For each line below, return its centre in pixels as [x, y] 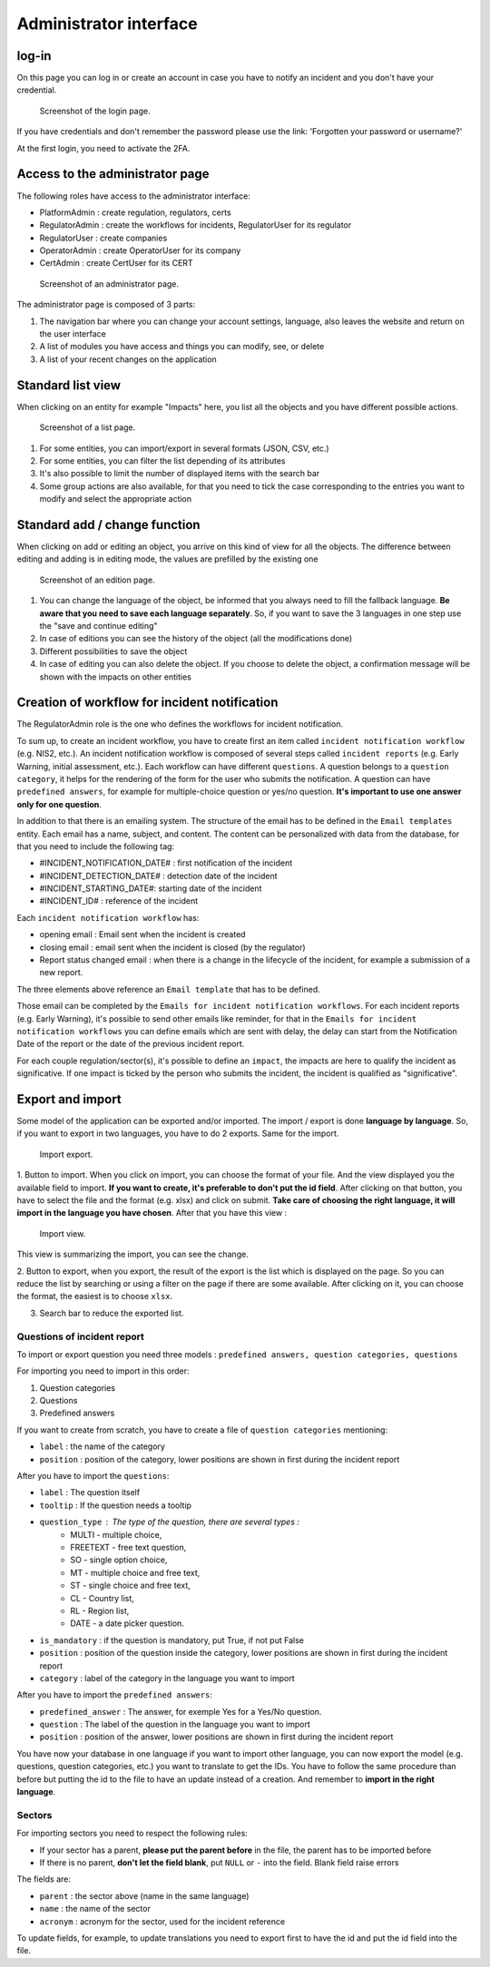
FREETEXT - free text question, [128, 1547]
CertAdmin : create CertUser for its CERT [117, 263]
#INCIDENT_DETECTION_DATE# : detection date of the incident [158, 876]
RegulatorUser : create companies [103, 238]
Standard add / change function [108, 525]
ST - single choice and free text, [130, 1585]
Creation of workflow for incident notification [147, 703]
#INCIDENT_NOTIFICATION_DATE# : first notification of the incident [166, 863]
